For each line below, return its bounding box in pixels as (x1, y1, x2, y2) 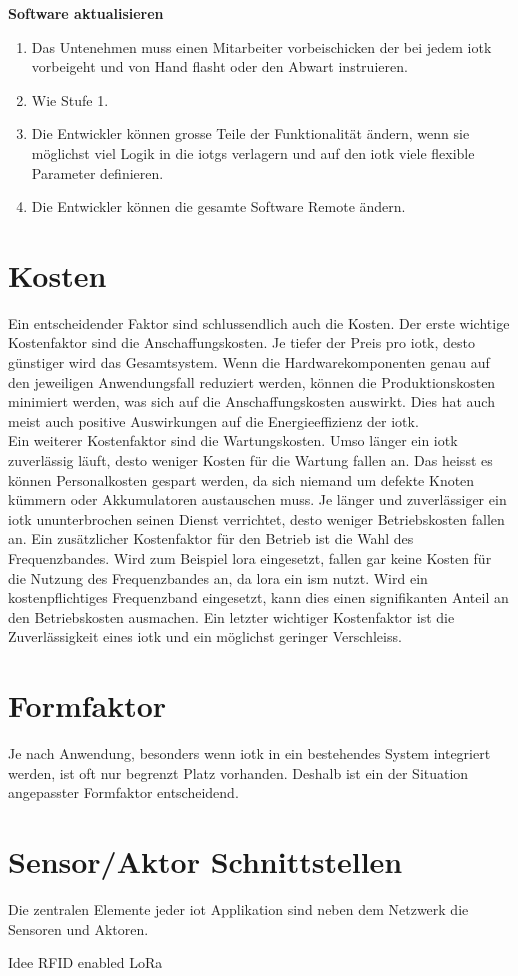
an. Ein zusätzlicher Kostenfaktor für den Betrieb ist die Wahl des (8, 528, 414, 549)
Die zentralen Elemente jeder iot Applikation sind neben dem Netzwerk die (8, 899, 469, 919)
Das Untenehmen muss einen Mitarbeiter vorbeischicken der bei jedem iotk (31, 36, 492, 57)
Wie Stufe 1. (31, 89, 109, 110)
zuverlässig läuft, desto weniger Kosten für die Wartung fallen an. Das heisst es (8, 450, 493, 471)
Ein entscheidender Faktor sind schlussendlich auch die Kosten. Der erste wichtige (8, 312, 510, 333)
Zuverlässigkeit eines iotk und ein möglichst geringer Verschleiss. (8, 626, 402, 647)
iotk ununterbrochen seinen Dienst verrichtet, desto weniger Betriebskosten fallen (8, 508, 505, 529)
